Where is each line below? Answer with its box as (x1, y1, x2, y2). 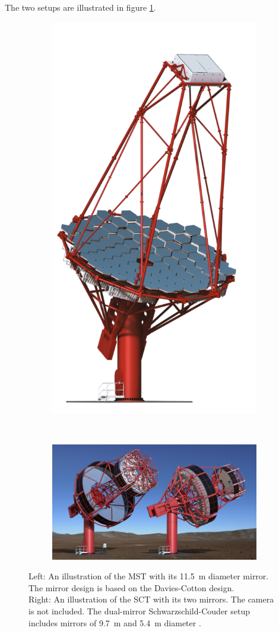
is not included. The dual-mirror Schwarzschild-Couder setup (28, 605, 251, 617)
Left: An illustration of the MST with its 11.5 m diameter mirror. (28, 570, 269, 582)
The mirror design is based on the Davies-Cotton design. (28, 581, 234, 594)
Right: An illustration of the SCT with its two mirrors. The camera (28, 593, 274, 605)
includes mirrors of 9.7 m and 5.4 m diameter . (28, 616, 201, 629)
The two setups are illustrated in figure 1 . (5, 1, 156, 13)
